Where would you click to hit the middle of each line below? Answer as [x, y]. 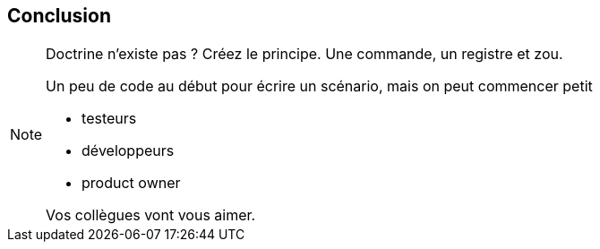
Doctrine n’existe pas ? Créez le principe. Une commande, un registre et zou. [304, 54]
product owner [131, 183]
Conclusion [60, 16]
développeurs [128, 151]
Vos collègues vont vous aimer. [151, 215]
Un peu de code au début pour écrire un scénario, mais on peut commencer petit [319, 86]
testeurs [109, 119]
